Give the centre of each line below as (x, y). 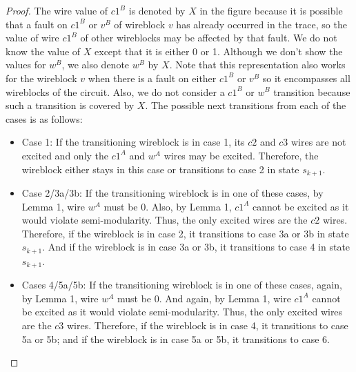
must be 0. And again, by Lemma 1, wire (204, 298)
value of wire (32, 38)
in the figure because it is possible (271, 10)
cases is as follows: (44, 118)
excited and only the (65, 155)
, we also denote (96, 65)
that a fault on (37, 24)
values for (26, 65)
